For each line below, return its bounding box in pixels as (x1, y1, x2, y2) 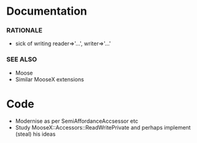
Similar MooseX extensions (15, 75, 84, 83)
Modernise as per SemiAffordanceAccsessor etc (15, 117, 139, 125)
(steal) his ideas (15, 130, 56, 137)
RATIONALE (6, 26, 43, 35)
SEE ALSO (6, 55, 37, 64)
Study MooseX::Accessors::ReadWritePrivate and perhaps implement (15, 123, 191, 131)
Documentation (6, 4, 88, 18)
